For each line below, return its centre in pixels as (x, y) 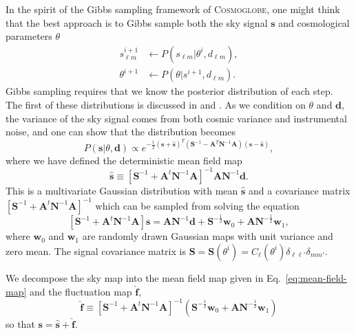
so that (20, 323)
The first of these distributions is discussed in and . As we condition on (156, 104)
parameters (29, 36)
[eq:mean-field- (316, 277)
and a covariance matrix (300, 190)
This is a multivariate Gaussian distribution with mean (122, 190)
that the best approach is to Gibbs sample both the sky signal (137, 22)
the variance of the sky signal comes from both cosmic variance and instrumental (176, 118)
